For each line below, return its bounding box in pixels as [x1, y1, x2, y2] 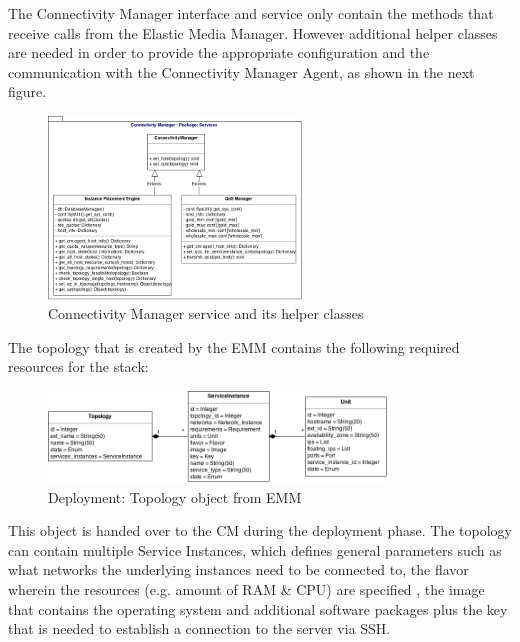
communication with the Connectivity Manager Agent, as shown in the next [8, 61, 475, 82]
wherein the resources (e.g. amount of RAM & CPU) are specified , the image [8, 578, 485, 599]
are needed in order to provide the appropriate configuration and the [8, 42, 430, 63]
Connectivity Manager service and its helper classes [48, 303, 364, 324]
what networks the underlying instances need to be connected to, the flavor [8, 559, 469, 580]
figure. [8, 81, 47, 102]
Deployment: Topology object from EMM [48, 486, 302, 507]
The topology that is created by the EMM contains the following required [8, 336, 460, 357]
